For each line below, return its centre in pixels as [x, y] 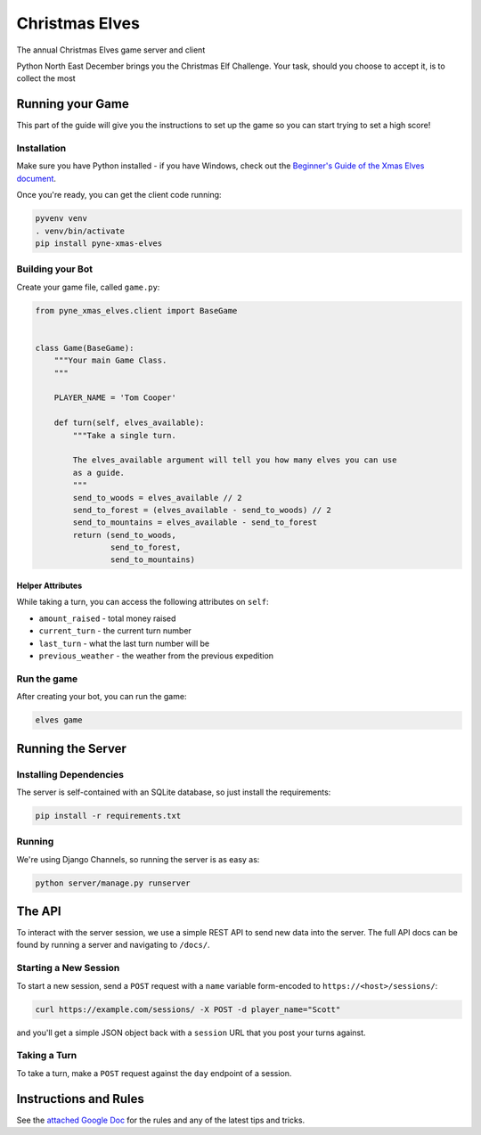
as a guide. [98, 473]
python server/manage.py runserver [113, 883]
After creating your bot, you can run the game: [102, 697]
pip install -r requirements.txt [108, 816]
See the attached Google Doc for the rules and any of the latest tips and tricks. [161, 1120]
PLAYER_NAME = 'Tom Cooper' [115, 398]
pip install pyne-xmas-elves [99, 243]
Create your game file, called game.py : [88, 287]
